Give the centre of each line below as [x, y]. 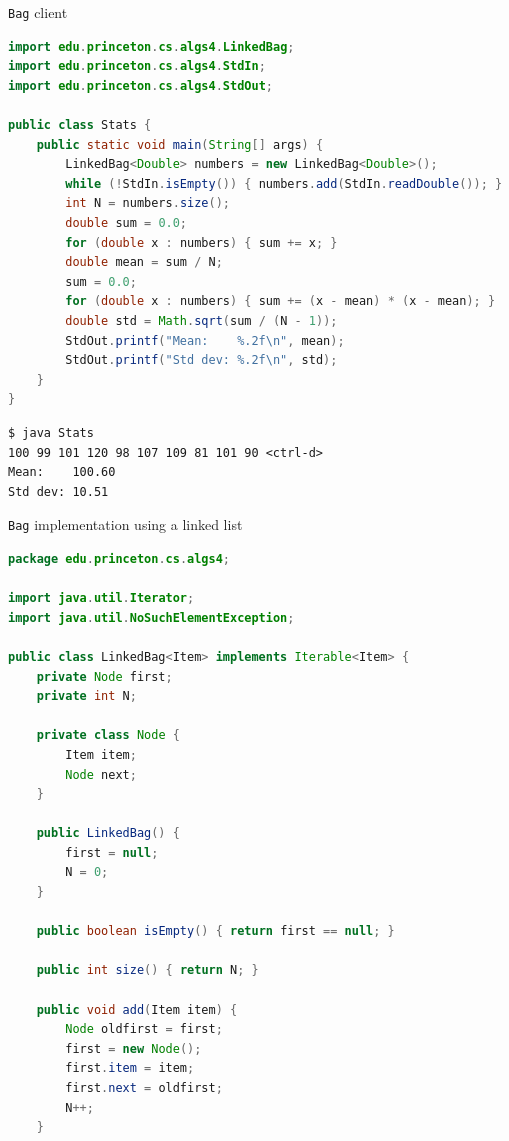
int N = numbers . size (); [147, 203]
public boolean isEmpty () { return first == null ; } [215, 931]
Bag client [38, 12]
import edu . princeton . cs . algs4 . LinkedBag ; [151, 46]
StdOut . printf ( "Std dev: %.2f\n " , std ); [201, 360]
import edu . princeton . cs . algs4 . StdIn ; [137, 66]
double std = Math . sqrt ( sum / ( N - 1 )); [201, 320]
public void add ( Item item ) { [137, 1009]
